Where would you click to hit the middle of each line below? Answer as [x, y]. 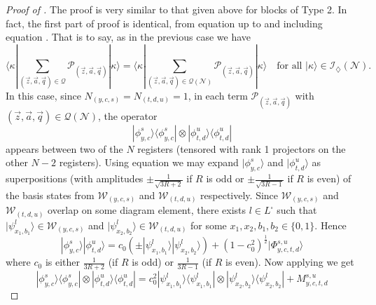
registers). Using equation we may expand [149, 162]
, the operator [127, 115]
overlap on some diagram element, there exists [147, 210]
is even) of [329, 178]
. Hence [330, 225]
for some [209, 225]
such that [297, 210]
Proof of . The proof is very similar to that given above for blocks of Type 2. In [176, 9]
